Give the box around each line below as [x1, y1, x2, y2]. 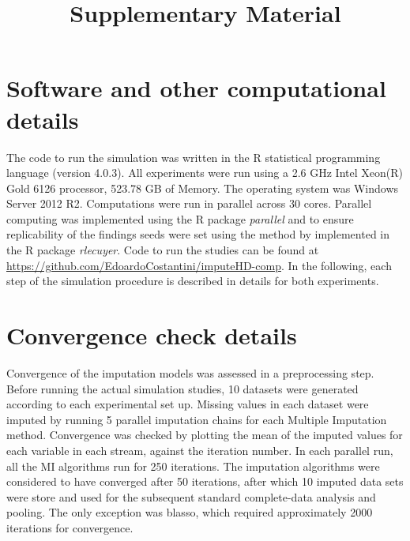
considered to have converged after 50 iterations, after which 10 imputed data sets [6, 473, 404, 490]
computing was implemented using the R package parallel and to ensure [6, 210, 354, 227]
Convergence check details [6, 319, 297, 351]
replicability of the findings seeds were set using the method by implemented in [6, 226, 390, 242]
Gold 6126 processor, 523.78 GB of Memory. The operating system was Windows [6, 179, 399, 196]
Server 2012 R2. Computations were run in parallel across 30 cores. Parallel [6, 195, 372, 212]
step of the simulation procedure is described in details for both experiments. [6, 272, 379, 289]
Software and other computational [6, 72, 386, 104]
